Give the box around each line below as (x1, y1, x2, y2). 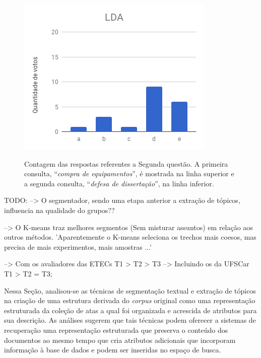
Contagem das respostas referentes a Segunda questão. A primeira (24, 158, 228, 169)
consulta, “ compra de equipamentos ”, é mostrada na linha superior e (24, 168, 234, 179)
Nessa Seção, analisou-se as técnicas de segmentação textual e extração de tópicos (4, 285, 256, 296)
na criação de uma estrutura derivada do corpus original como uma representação (4, 295, 255, 306)
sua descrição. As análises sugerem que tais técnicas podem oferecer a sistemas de (4, 315, 256, 325)
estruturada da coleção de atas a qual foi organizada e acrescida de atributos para (4, 305, 257, 315)
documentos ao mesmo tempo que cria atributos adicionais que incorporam (4, 334, 236, 345)
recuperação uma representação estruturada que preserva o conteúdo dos (4, 324, 228, 335)
